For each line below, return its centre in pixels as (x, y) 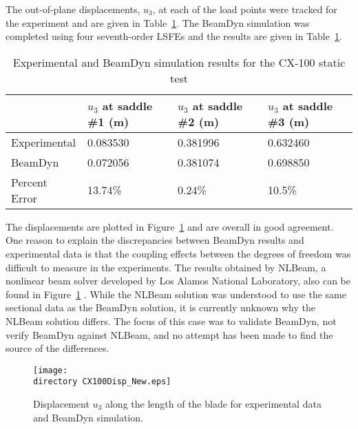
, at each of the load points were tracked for (245, 9)
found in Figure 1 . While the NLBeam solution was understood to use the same (176, 294)
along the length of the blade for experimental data (213, 404)
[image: (51, 370)
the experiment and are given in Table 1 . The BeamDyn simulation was (158, 22)
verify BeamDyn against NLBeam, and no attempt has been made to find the (169, 334)
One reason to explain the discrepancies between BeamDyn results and (155, 240)
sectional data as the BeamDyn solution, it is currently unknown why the (160, 307)
